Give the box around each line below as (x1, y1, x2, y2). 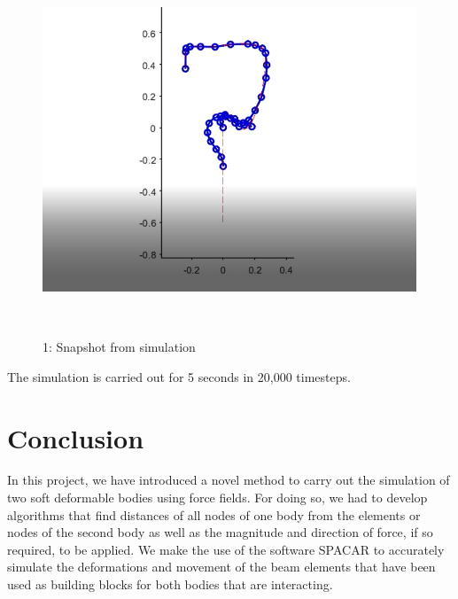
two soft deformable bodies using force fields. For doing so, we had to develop (7, 488, 428, 507)
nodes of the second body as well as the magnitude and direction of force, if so (7, 523, 433, 541)
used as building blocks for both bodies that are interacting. (7, 575, 333, 594)
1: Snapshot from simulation (43, 338, 196, 356)
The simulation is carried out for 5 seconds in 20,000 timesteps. (7, 367, 351, 385)
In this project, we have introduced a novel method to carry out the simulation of (7, 471, 450, 489)
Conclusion (7, 419, 144, 455)
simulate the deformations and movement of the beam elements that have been (7, 557, 436, 576)
